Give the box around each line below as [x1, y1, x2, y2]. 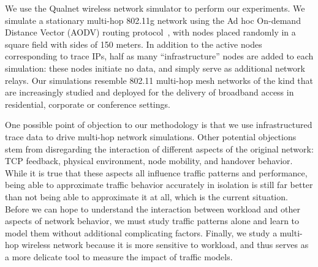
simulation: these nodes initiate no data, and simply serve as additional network [5, 61, 305, 74]
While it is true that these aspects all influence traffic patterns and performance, [5, 166, 308, 179]
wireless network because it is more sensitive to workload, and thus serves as [21, 238, 309, 251]
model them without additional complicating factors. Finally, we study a [5, 226, 278, 239]
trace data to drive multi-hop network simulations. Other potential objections [5, 130, 297, 143]
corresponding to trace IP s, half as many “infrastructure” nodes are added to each [5, 50, 314, 62]
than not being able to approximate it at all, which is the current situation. [5, 190, 288, 203]
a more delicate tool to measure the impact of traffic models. [5, 250, 233, 263]
